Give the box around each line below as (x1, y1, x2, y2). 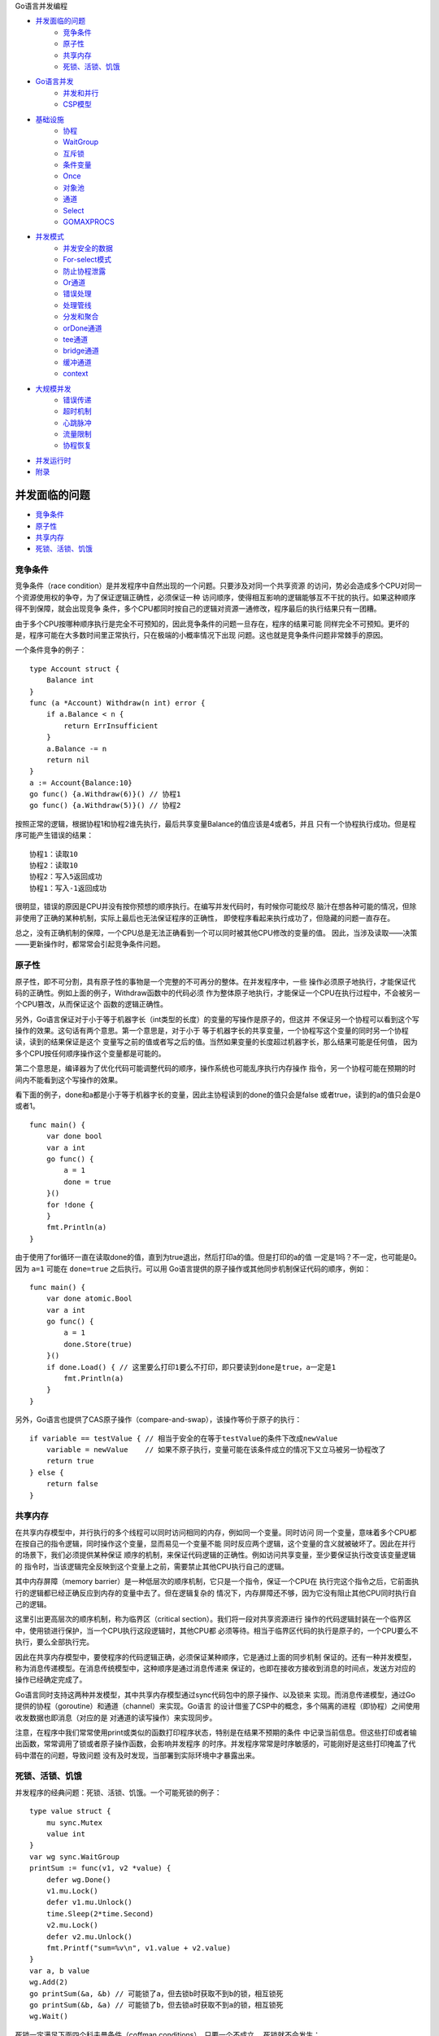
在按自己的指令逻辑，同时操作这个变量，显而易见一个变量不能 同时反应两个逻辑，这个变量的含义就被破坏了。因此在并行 (15, 1539, 416, 1549)
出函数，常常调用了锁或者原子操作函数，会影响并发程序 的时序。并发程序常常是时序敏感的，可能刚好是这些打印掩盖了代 (15, 1739, 416, 1749)
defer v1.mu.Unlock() (46, 1898, 133, 1907)
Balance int (46, 676, 94, 685)
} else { (29, 1468, 64, 1477)
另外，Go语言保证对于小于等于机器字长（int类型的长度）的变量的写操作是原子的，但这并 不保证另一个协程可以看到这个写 (15, 1014, 420, 1024)
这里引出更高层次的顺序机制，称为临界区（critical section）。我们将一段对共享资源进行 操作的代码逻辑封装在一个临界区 (15, 1614, 412, 1624)
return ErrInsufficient (63, 721, 159, 731)
